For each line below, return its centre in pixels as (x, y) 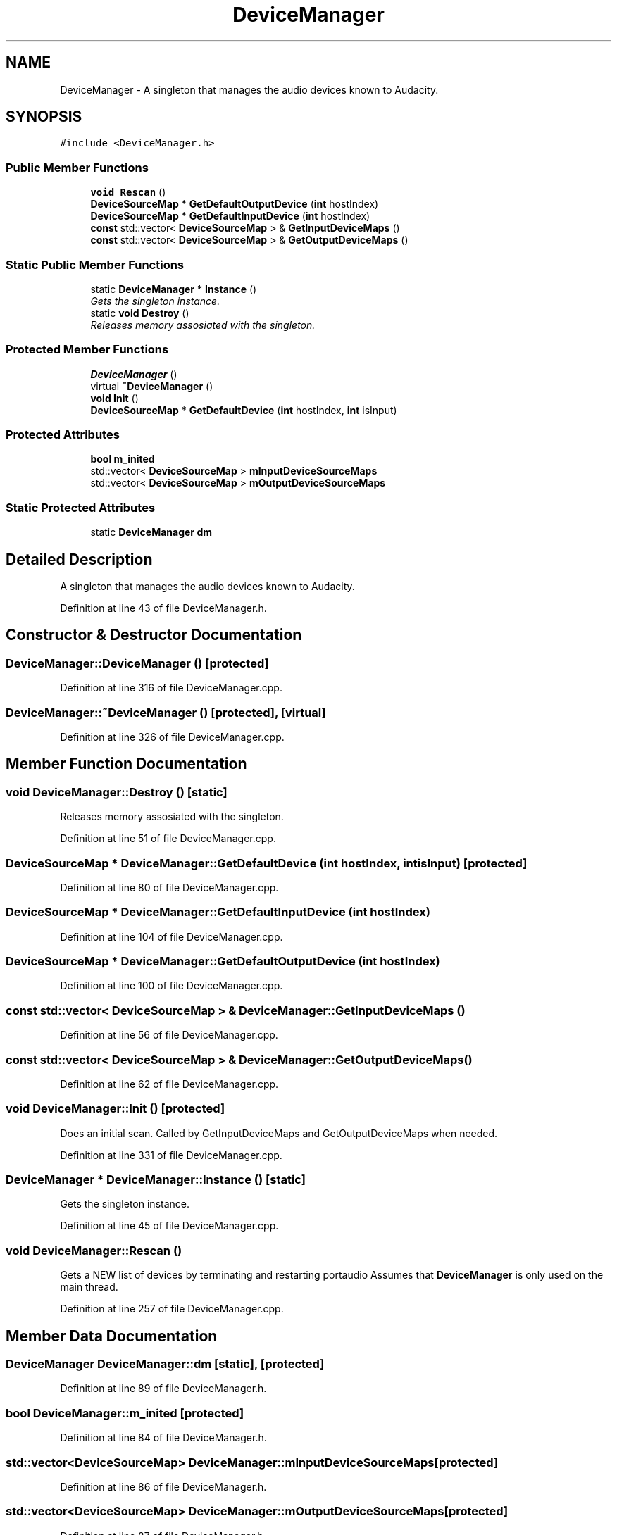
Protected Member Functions (87, 350)
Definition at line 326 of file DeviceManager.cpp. (172, 737)
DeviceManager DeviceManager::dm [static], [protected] (165, 1364)
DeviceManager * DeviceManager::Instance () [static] (156, 1180)
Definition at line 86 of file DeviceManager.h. (163, 1486)
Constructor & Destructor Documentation (154, 635)
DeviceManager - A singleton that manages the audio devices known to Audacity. (249, 89)
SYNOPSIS (44, 117)
